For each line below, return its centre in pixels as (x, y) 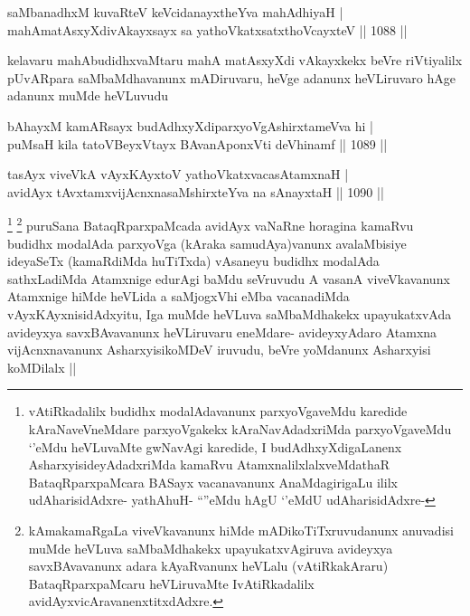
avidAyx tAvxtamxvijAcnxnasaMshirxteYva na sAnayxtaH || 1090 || (196, 191)
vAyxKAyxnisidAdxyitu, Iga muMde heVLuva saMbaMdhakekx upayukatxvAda (230, 313)
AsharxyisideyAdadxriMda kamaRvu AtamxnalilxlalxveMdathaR (209, 464)
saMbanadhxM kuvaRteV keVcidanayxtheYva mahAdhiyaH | (175, 12)
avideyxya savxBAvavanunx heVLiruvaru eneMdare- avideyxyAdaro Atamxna (222, 332)
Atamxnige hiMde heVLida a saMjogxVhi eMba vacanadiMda (179, 296)
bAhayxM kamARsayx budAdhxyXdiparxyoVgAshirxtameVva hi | (190, 125)
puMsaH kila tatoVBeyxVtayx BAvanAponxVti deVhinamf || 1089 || (197, 143)
